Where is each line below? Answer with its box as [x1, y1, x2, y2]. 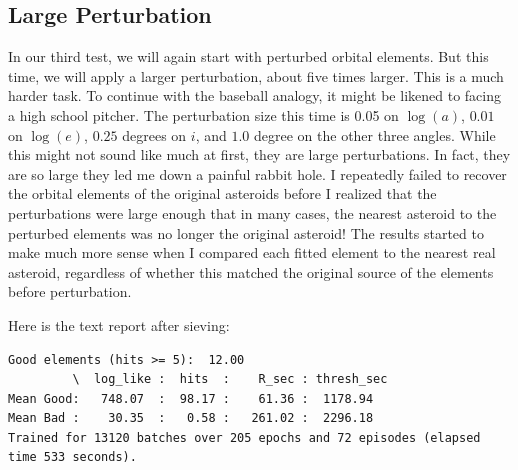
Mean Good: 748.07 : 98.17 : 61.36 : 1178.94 [8, 391, 374, 406]
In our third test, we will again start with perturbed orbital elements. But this [8, 46, 489, 67]
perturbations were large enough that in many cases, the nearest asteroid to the [8, 202, 497, 223]
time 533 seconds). [8, 450, 137, 465]
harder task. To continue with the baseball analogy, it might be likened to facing [8, 85, 501, 106]
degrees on [122, 124, 187, 145]
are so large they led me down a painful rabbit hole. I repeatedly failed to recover [8, 163, 507, 184]
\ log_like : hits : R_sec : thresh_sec [72, 372, 388, 387]
